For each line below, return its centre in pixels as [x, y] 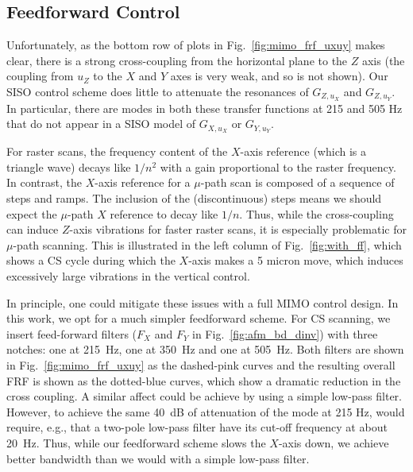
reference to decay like [164, 213]
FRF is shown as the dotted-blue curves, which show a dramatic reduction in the [204, 380]
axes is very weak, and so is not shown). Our [279, 76]
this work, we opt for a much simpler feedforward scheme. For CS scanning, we [199, 318]
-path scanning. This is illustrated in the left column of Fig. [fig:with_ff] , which [207, 244]
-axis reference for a [143, 182]
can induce [33, 229]
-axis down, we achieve [334, 442]
